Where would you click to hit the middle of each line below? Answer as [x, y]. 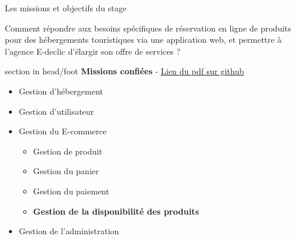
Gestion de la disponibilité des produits [116, 211]
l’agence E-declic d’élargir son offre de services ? [93, 51]
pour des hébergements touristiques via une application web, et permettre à [143, 40]
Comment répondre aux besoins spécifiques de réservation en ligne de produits [148, 28]
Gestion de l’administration [69, 231]
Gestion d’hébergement [61, 91]
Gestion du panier [66, 171]
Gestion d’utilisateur [56, 111]
